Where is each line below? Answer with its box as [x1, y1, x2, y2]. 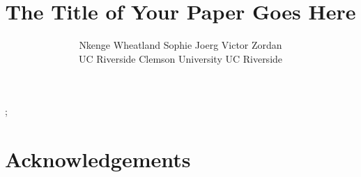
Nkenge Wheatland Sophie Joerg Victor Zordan [79, 38, 282, 52]
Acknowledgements [5, 145, 191, 174]
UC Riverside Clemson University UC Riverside [78, 51, 283, 66]
